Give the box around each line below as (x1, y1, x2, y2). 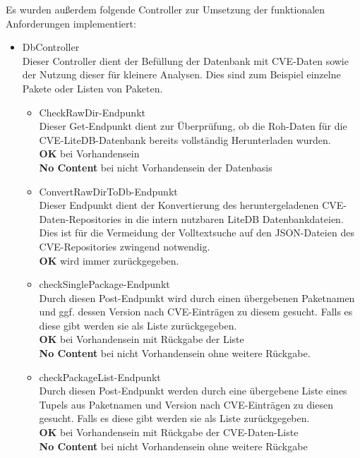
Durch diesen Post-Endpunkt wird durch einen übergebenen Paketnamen (39, 290, 355, 305)
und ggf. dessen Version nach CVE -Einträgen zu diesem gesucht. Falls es (39, 304, 353, 319)
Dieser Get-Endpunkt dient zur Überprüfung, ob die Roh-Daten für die (39, 119, 347, 133)
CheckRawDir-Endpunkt (39, 104, 145, 119)
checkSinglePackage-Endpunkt (39, 277, 170, 291)
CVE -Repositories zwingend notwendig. (39, 239, 210, 253)
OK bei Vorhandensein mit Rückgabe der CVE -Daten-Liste (39, 425, 299, 440)
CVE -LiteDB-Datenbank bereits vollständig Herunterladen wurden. (39, 132, 331, 147)
